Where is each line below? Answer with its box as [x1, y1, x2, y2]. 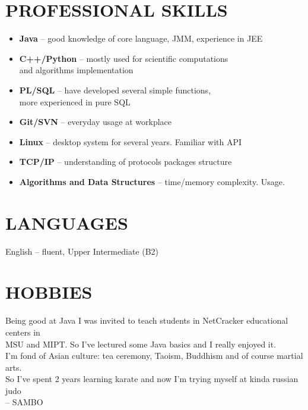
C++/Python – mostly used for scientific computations [19, 52, 228, 64]
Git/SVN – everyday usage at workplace [19, 115, 172, 128]
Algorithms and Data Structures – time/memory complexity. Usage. [19, 175, 285, 187]
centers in [5, 326, 40, 338]
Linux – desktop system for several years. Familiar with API [19, 135, 242, 148]
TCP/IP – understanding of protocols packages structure [19, 155, 232, 168]
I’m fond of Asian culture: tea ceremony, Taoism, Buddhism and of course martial [5, 349, 303, 362]
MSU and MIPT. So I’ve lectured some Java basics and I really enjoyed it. [5, 337, 277, 350]
